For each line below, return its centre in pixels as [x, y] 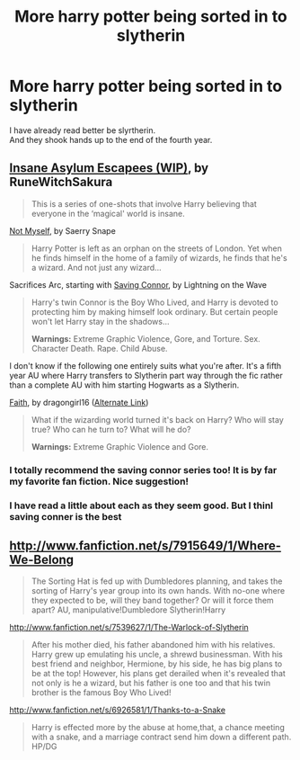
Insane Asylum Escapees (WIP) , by [109, 168]
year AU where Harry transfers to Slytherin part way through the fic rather [146, 375]
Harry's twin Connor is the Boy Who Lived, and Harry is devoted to [154, 302]
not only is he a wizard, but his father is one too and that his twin [151, 683]
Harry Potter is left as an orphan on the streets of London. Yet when [157, 248]
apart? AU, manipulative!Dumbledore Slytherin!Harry [128, 610]
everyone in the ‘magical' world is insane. [108, 213]
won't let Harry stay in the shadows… [100, 321]
